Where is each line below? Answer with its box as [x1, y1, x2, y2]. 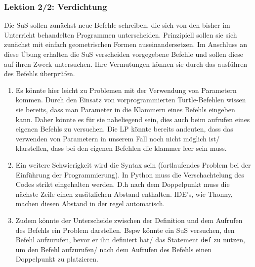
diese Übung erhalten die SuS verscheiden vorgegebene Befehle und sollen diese [4, 49, 243, 59]
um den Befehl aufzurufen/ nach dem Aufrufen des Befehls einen [15, 244, 212, 254]
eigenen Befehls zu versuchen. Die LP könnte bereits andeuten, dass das [15, 124, 233, 134]
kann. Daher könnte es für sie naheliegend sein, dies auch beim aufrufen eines [15, 114, 250, 124]
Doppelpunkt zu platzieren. [15, 254, 98, 264]
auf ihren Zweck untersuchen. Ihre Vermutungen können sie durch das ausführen [4, 58, 248, 69]
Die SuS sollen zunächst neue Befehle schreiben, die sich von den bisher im [4, 20, 230, 30]
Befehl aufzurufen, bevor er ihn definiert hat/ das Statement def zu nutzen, [15, 234, 245, 245]
